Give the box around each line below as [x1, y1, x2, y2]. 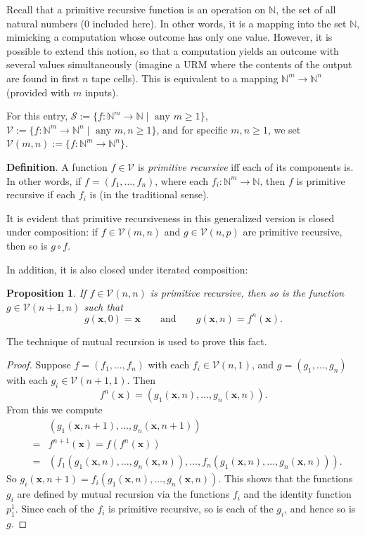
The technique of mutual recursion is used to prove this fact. [6, 333, 267, 348]
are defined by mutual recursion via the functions [17, 486, 230, 501]
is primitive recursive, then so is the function [150, 285, 345, 300]
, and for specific [156, 122, 228, 136]
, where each [155, 173, 209, 188]
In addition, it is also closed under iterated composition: [6, 262, 248, 276]
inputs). [84, 84, 119, 99]
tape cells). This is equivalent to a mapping [91, 70, 278, 85]
